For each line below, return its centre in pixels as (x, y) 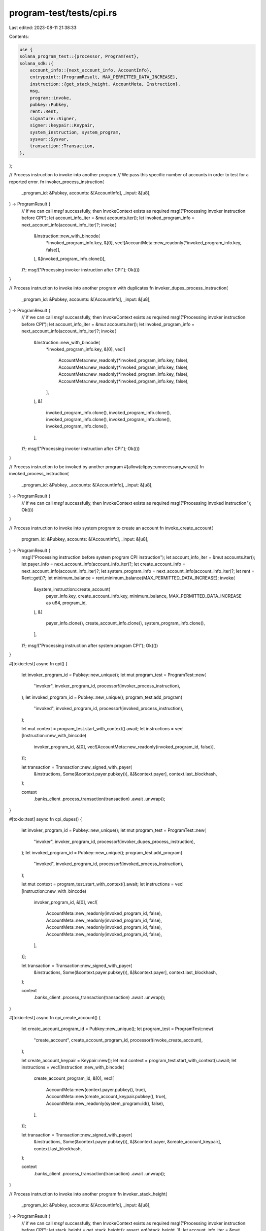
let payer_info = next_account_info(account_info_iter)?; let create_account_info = (103, 564)
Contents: (19, 36)
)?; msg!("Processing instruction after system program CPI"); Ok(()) (90, 646)
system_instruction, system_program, (75, 132)
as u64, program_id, (66, 603)
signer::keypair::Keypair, (63, 125)
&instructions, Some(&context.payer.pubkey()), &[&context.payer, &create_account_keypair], (128, 1142)
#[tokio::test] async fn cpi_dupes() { (46, 819)
